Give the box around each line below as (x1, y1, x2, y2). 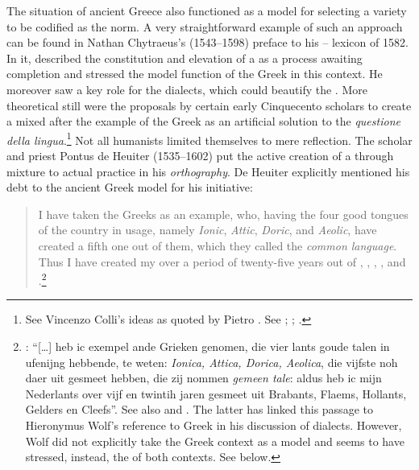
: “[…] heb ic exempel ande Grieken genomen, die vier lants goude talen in (25, 338, 390, 354)
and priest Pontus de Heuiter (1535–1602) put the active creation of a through (6, 147, 394, 163)
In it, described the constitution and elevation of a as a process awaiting (6, 49, 363, 66)
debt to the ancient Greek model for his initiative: (6, 179, 253, 196)
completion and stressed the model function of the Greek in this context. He (6, 65, 383, 82)
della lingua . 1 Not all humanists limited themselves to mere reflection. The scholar (6, 129, 413, 148)
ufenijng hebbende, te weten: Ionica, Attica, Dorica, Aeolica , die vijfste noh (25, 353, 398, 370)
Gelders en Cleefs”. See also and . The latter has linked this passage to (25, 401, 373, 418)
